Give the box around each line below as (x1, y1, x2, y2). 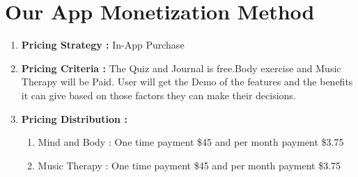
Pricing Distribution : (21, 111, 127, 126)
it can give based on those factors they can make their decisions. (21, 87, 296, 102)
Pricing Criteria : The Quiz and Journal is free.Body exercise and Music (21, 60, 341, 75)
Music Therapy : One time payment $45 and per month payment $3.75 (38, 158, 341, 172)
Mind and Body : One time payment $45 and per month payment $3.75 (38, 135, 344, 149)
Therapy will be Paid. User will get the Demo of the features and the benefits (21, 74, 353, 89)
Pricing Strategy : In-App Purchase (21, 37, 185, 52)
